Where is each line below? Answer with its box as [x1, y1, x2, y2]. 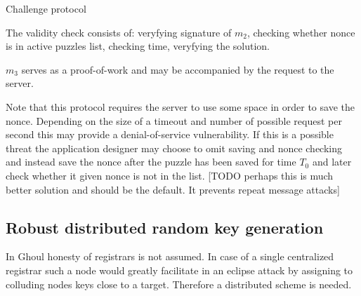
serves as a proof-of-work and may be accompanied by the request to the [21, 62, 334, 76]
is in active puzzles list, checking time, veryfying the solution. [6, 39, 270, 53]
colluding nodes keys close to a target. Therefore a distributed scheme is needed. [6, 276, 352, 291]
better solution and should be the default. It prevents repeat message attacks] [6, 182, 340, 196]
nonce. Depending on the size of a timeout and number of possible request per [6, 113, 342, 128]
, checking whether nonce [247, 25, 355, 39]
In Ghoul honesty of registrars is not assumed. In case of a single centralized [6, 249, 334, 264]
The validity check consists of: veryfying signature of [6, 25, 232, 39]
